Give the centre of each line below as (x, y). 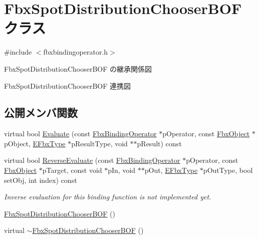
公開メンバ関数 (41, 112)
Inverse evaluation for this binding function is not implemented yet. (108, 197)
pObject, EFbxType (35, 143)
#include (18, 52)
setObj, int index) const (41, 180)
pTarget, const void (72, 170)
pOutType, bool (228, 170)
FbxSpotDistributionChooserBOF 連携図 (68, 85)
